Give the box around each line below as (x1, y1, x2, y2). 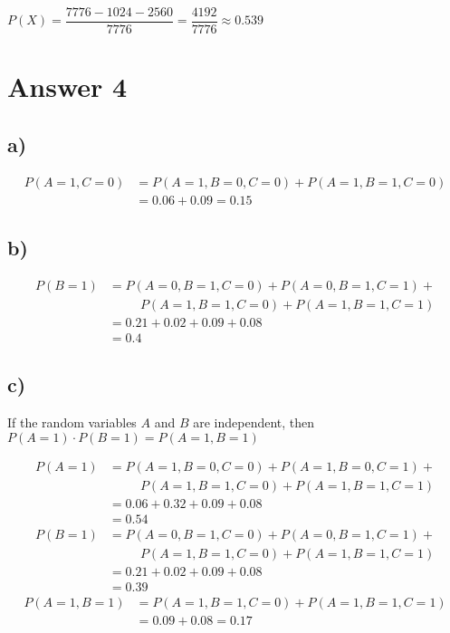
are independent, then (193, 413, 315, 432)
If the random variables (7, 413, 137, 432)
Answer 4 (7, 68, 128, 105)
